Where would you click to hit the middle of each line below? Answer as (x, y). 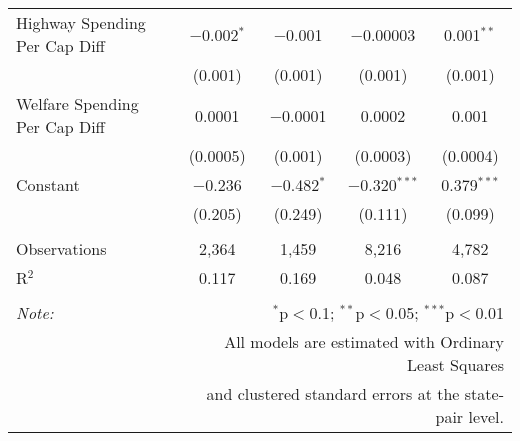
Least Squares (455, 364)
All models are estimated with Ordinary (364, 341)
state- (484, 393)
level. (486, 416)
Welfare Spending (77, 103)
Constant (48, 184)
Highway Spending (81, 22)
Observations (61, 248)
